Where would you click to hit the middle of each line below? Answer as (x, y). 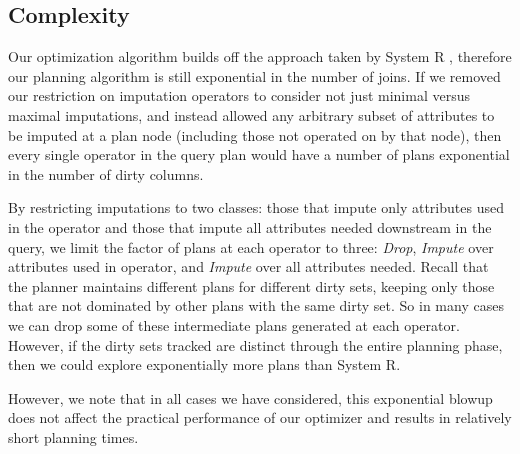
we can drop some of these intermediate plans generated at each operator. (234, 324)
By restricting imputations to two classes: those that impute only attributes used (256, 207)
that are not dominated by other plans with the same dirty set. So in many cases (256, 305)
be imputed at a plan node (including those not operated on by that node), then (255, 134)
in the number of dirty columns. (106, 173)
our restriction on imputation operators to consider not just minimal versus (239, 95)
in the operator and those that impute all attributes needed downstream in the (250, 226)
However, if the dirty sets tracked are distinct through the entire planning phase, (255, 344)
